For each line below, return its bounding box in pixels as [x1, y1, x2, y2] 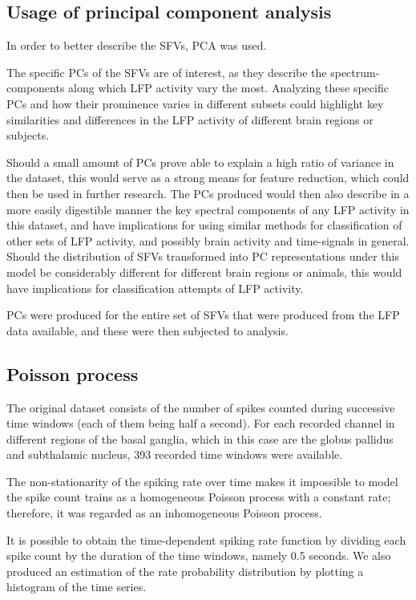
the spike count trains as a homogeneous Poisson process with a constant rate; [6, 489, 391, 505]
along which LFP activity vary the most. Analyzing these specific [68, 79, 389, 96]
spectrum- [330, 63, 380, 80]
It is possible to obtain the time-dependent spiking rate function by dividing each [6, 531, 406, 548]
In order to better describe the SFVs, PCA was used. [6, 37, 267, 54]
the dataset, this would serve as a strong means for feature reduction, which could [6, 169, 410, 186]
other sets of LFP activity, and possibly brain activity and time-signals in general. [6, 232, 410, 249]
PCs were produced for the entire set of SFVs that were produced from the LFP [6, 306, 400, 323]
